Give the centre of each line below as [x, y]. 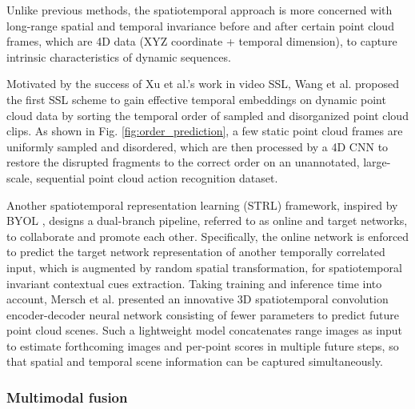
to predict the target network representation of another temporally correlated [196, 252]
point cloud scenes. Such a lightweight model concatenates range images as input [205, 330]
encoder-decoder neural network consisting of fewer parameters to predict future [203, 314]
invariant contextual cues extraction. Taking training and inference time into [194, 283]
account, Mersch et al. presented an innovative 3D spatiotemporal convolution [198, 299]
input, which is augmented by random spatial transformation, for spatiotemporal [204, 267]
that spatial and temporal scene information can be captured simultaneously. [195, 361]
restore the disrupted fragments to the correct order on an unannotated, [183, 162]
